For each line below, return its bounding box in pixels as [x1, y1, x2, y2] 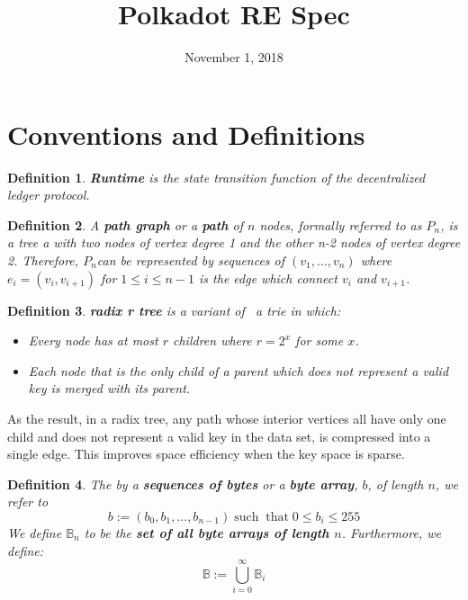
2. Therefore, [7, 251, 79, 270]
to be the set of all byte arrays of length [84, 523, 329, 542]
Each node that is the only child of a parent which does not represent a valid [28, 361, 449, 380]
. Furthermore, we [341, 523, 441, 542]
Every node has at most [28, 331, 158, 350]
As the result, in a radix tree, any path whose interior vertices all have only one [7, 409, 446, 427]
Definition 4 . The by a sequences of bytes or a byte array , [7, 474, 358, 493]
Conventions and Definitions [7, 115, 365, 152]
